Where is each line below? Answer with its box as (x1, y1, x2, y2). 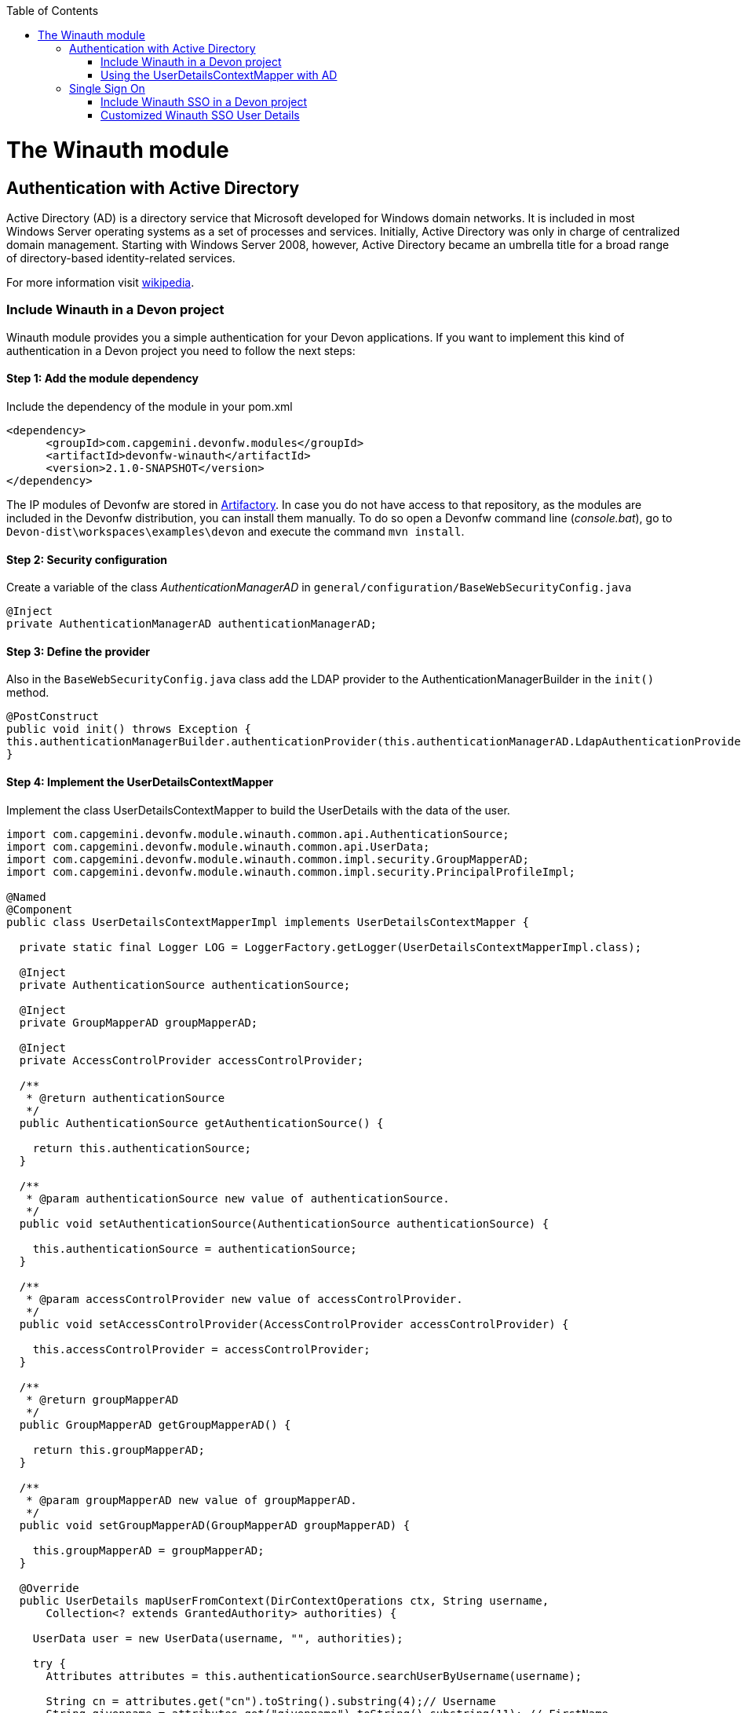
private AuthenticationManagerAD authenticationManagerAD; (6, 617, 378, 631)
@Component (6, 902, 73, 916)
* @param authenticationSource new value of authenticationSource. (26, 1191, 450, 1205)
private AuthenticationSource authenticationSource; (19, 978, 351, 991)
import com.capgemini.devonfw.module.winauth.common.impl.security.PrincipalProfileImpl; (6, 865, 575, 878)
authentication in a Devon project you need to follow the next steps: (6, 343, 356, 357)
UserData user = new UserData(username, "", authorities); (32, 1631, 403, 1645)
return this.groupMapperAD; (32, 1443, 205, 1456)
